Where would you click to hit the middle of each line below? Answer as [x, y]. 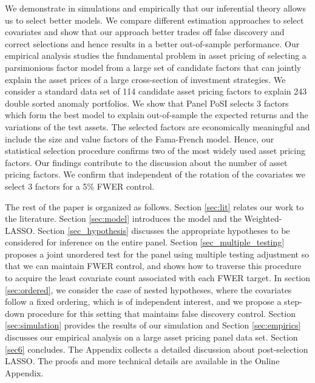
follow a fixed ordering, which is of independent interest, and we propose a [143, 301]
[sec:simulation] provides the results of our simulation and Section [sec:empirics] [153, 325]
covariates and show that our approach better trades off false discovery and [145, 32]
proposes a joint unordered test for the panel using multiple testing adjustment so [157, 254]
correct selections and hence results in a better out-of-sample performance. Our [152, 43]
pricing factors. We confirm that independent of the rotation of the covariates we [155, 174]
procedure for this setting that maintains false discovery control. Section [161, 313]
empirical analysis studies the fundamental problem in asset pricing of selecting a [156, 55]
